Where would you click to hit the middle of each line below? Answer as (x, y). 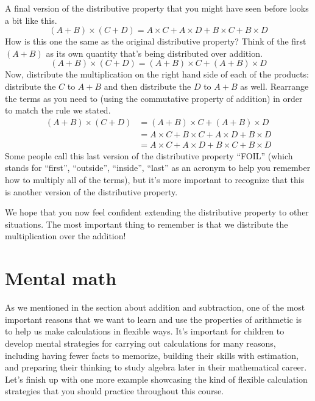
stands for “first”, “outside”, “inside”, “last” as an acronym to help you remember (158, 168)
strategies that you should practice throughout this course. (115, 391)
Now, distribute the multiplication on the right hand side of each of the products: (157, 74)
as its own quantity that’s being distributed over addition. (154, 53)
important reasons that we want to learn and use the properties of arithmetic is (154, 319)
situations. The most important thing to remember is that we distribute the (147, 224)
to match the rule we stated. (58, 110)
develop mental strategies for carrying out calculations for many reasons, (140, 343)
